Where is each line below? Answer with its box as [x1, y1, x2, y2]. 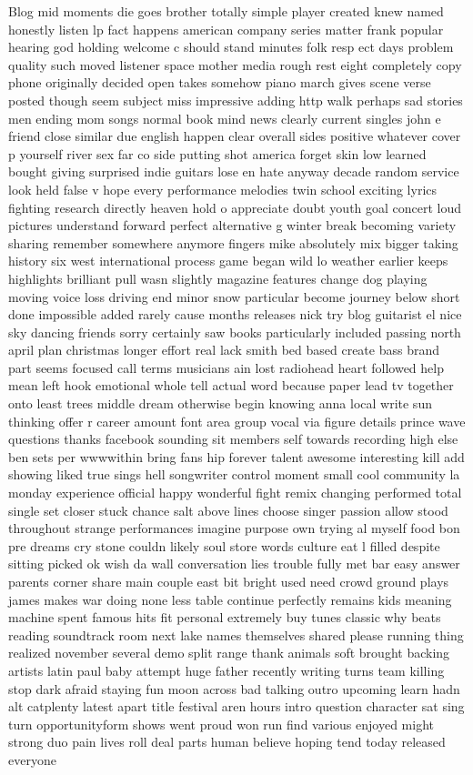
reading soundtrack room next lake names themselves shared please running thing [8, 625, 464, 644]
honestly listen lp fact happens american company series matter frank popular [8, 19, 444, 38]
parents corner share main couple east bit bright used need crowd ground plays [8, 572, 449, 590]
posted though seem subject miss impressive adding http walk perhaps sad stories [8, 90, 463, 109]
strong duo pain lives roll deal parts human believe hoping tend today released [8, 732, 446, 751]
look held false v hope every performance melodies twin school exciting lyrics [8, 179, 438, 198]
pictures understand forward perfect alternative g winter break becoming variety [8, 216, 457, 235]
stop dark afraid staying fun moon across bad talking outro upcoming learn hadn [8, 679, 460, 698]
